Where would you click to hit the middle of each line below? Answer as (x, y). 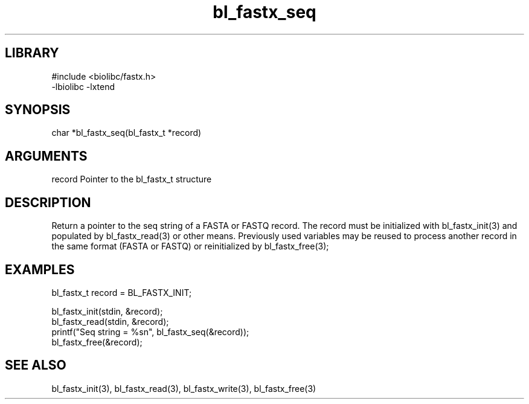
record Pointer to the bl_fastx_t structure (132, 179)
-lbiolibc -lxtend (83, 86)
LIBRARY (32, 53)
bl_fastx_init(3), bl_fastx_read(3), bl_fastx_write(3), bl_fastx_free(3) (184, 388)
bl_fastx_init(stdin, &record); (107, 311)
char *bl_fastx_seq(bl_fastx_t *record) (127, 133)
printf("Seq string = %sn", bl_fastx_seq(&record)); (150, 332)
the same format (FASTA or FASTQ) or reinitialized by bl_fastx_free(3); (190, 246)
